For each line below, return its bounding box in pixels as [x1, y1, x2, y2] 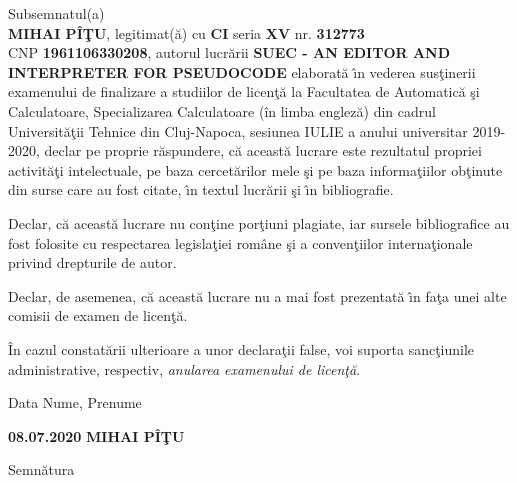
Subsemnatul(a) [8, 3, 105, 23]
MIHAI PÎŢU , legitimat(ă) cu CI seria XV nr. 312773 [8, 22, 365, 43]
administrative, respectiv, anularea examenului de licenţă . [8, 358, 361, 379]
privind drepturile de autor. [8, 252, 177, 273]
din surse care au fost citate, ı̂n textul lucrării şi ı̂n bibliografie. [8, 179, 394, 200]
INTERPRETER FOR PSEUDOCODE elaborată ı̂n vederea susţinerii [8, 61, 476, 82]
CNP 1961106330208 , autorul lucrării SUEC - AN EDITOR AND [8, 42, 451, 63]
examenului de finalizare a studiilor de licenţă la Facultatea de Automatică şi [8, 81, 480, 102]
